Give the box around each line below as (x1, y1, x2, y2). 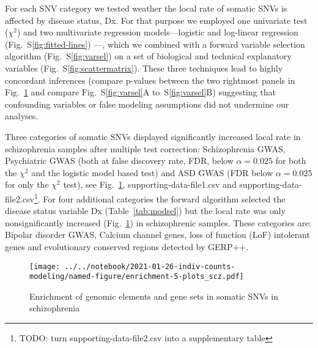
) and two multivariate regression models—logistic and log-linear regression (17, 26, 298, 39)
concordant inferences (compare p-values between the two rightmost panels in (5, 73, 295, 86)
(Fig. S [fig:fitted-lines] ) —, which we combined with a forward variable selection (5, 37, 305, 50)
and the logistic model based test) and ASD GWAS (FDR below (31, 166, 273, 179)
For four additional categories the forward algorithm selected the (43, 192, 286, 205)
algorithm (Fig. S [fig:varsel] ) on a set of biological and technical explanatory (5, 50, 292, 62)
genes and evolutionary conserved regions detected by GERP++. (5, 240, 249, 253)
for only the (5, 178, 49, 191)
